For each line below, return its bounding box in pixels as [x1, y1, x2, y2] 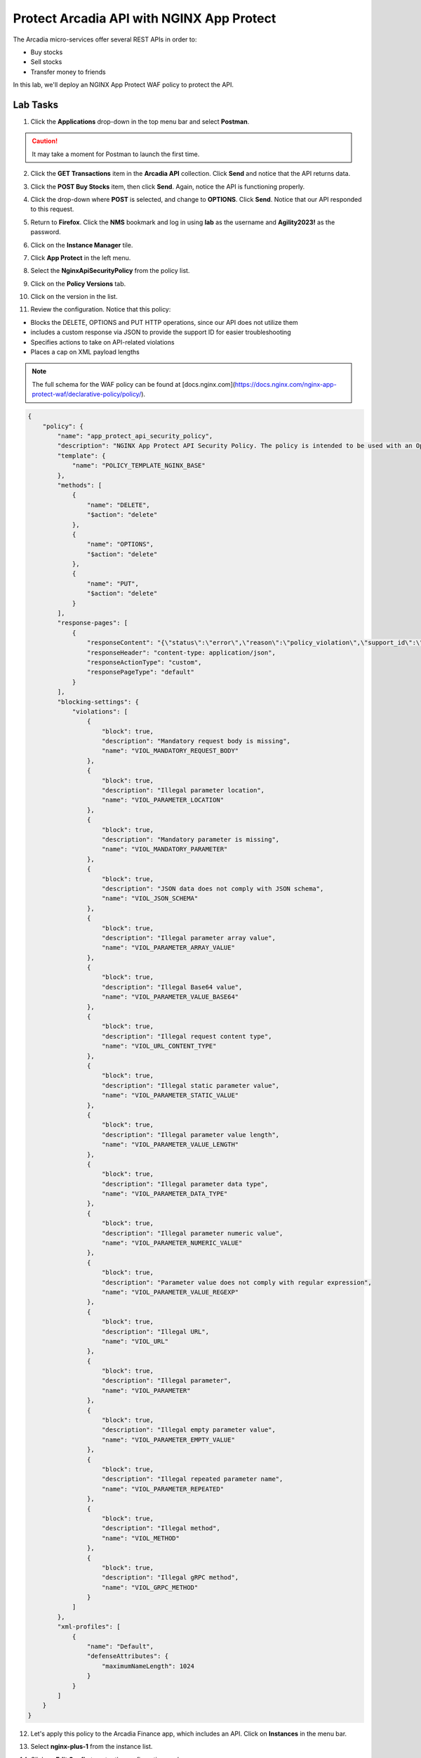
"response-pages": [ [57, 619, 128, 627]
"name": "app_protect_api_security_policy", [57, 432, 213, 440]
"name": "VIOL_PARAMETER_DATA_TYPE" [102, 1190, 228, 1198]
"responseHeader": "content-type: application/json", [86, 648, 276, 657]
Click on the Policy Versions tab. [30, 279, 126, 288]
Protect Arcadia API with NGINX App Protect [13, 11, 276, 26]
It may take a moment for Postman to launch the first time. [32, 150, 200, 158]
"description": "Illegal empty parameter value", [102, 1426, 276, 1434]
